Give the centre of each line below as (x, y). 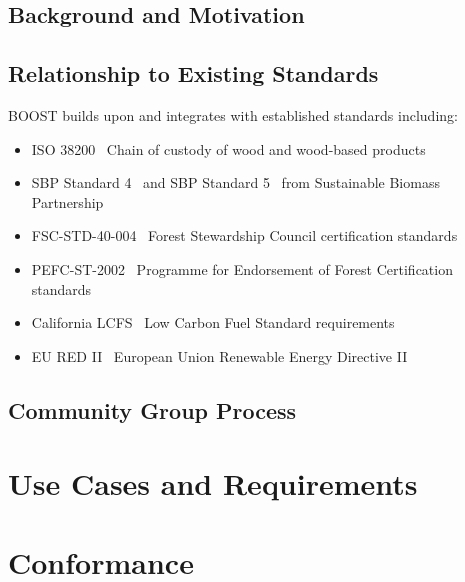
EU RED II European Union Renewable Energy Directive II (219, 355)
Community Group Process (152, 409)
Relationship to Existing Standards (193, 73)
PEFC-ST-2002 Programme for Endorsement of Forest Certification (242, 268)
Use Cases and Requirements (213, 483)
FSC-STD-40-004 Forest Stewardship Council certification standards (244, 235)
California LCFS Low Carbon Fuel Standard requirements (213, 322)
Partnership (67, 201)
